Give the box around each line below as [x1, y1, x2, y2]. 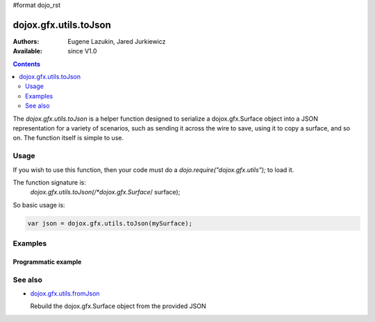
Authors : [12, 37, 40, 45]
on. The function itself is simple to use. [12, 134, 124, 142]
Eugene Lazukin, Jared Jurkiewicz [67, 37, 166, 45]
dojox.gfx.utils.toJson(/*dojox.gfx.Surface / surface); [30, 188, 181, 196]
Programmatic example [12, 257, 82, 266]
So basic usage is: [12, 201, 65, 209]
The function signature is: [12, 178, 87, 187]
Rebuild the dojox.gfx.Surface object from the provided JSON [30, 302, 206, 310]
